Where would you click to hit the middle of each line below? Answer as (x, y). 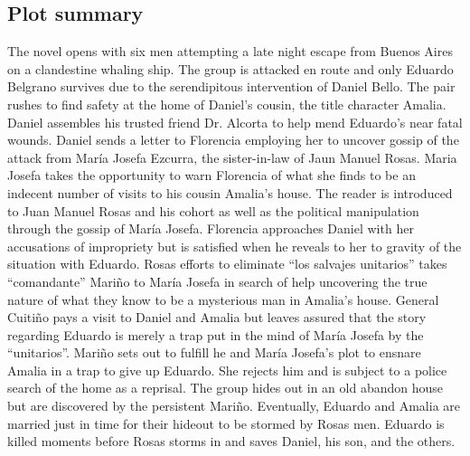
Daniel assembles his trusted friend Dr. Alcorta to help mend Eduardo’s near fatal (235, 122)
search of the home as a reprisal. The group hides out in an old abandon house (225, 388)
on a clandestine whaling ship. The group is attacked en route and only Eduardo (230, 68)
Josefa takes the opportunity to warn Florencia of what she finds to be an (211, 175)
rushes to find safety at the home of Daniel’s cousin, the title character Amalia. (227, 104)
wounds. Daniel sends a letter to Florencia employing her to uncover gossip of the (233, 140)
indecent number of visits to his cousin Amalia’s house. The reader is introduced (230, 192)
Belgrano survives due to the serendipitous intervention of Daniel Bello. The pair (231, 86)
